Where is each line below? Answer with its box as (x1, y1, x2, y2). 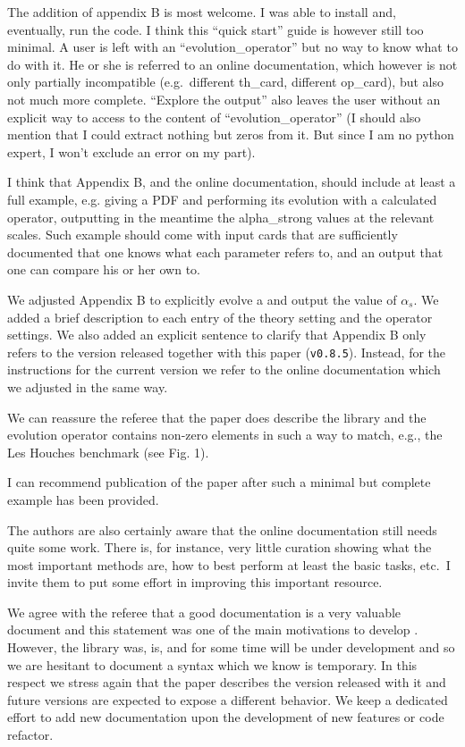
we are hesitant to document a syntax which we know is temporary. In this (7, 655, 418, 674)
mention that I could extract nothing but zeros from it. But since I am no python (7, 125, 454, 144)
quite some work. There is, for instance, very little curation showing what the (7, 538, 432, 557)
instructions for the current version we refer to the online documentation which (7, 360, 441, 379)
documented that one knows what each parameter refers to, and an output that (7, 242, 444, 261)
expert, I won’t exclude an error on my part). (7, 142, 256, 161)
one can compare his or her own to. (7, 260, 201, 279)
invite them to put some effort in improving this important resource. (7, 573, 383, 592)
